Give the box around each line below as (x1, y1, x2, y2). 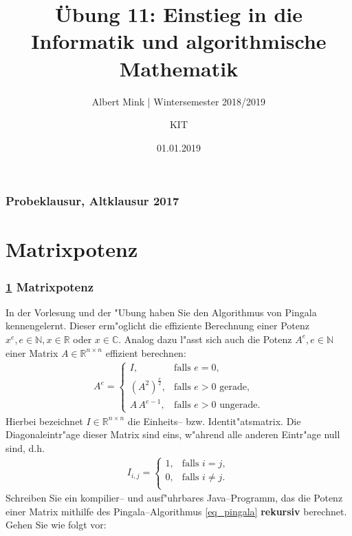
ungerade (219, 400, 258, 411)
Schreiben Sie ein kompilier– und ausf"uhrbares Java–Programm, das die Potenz (5, 491, 343, 505)
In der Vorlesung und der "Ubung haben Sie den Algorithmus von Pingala (5, 305, 317, 319)
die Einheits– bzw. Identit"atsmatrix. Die (127, 413, 301, 428)
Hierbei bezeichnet (5, 413, 83, 428)
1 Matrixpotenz (5, 278, 94, 295)
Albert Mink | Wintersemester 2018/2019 (91, 94, 266, 108)
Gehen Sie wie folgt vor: (5, 517, 107, 532)
